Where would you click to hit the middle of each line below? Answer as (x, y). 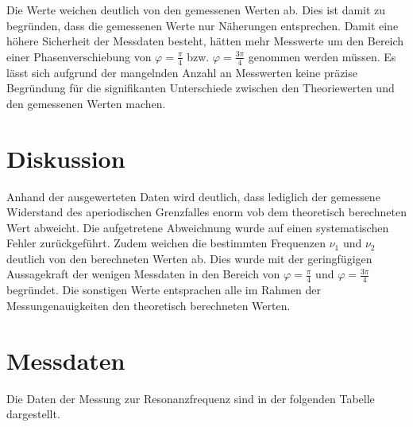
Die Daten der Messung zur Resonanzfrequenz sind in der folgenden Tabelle (191, 398)
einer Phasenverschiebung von (79, 56)
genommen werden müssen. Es (322, 56)
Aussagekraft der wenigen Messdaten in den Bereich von (143, 274)
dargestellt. (33, 414)
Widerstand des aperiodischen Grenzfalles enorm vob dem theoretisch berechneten (206, 212)
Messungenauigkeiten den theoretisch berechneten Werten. (149, 305)
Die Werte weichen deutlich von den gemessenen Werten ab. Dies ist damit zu (196, 10)
